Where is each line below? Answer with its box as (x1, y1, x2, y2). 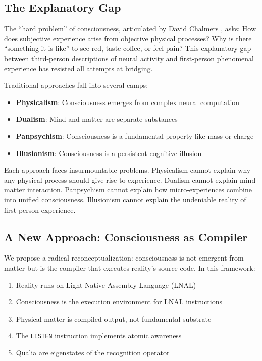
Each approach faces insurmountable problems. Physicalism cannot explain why (4, 165, 251, 175)
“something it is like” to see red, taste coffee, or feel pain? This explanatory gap (4, 43, 251, 54)
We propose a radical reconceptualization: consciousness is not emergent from (4, 252, 244, 263)
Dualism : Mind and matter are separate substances (16, 114, 178, 124)
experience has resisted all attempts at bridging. (4, 63, 153, 73)
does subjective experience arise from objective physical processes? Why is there (4, 33, 252, 43)
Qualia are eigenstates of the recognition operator (16, 347, 170, 357)
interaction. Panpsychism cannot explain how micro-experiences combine (27, 184, 252, 195)
